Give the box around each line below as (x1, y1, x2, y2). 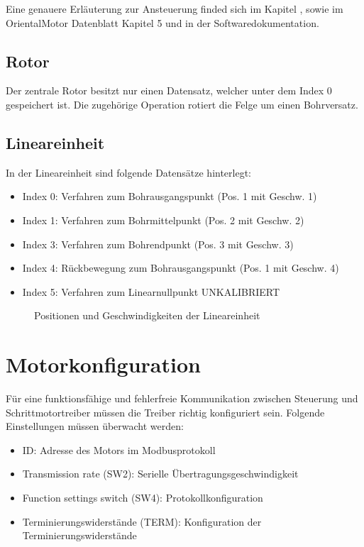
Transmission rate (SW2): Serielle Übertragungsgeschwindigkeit (22, 466, 299, 481)
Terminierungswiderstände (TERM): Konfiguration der (22, 514, 262, 529)
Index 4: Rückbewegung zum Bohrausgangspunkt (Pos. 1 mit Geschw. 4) (22, 260, 339, 275)
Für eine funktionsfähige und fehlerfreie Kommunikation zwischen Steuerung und (6, 391, 358, 406)
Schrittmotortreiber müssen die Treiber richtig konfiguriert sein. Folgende (6, 404, 325, 419)
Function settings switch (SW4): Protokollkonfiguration (22, 490, 263, 505)
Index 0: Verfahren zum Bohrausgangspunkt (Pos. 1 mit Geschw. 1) (22, 189, 317, 204)
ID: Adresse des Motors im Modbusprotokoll (22, 442, 216, 457)
